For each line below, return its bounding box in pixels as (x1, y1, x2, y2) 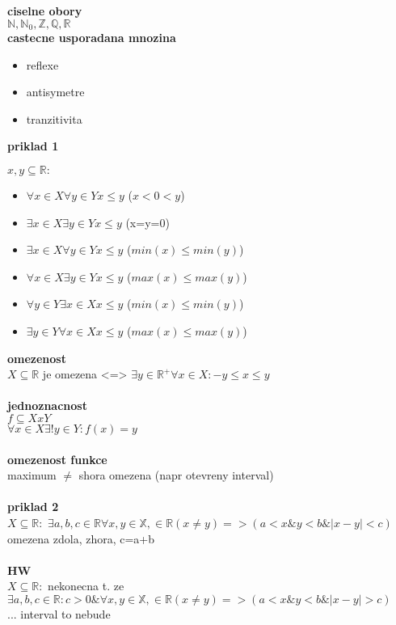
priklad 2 (7, 498, 59, 515)
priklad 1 (7, 137, 59, 154)
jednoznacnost (7, 397, 87, 414)
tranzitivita (26, 110, 82, 127)
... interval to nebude (7, 605, 111, 622)
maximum (7, 467, 57, 484)
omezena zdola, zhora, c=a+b (7, 530, 155, 547)
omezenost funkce (7, 450, 107, 467)
